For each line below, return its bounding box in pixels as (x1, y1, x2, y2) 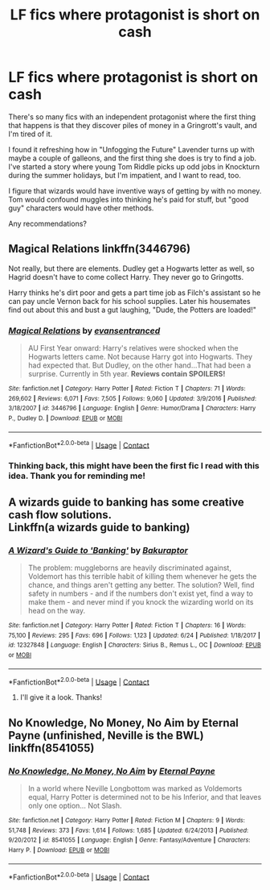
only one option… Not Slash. (27, 801, 122, 810)
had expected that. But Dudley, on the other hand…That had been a (27, 360, 252, 370)
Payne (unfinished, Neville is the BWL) (8, 728, 204, 742)
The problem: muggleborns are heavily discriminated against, (27, 563, 231, 572)
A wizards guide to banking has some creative (8, 495, 245, 509)
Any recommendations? (8, 218, 87, 228)
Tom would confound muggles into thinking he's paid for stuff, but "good (8, 194, 249, 204)
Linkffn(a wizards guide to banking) (8, 520, 190, 534)
